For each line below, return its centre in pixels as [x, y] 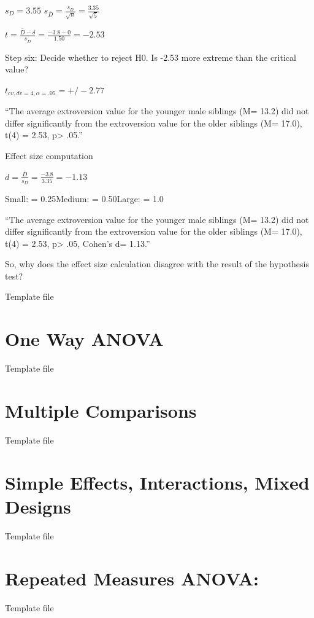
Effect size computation [49, 156]
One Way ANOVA [84, 339]
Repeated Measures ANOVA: [132, 578]
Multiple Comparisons [101, 410]
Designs [38, 506]
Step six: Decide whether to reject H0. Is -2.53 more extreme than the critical [151, 57]
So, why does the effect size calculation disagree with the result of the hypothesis [157, 264]
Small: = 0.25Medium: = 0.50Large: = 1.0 [84, 198]
